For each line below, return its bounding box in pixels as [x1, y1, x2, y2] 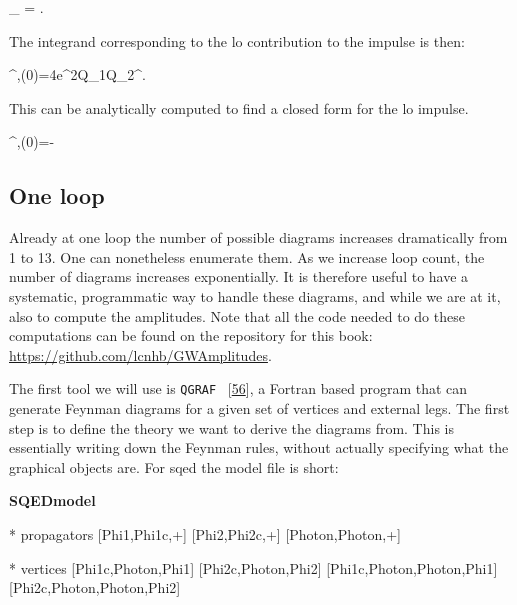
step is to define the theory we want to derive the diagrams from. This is [9, 417, 454, 438]
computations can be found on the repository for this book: [9, 325, 373, 346]
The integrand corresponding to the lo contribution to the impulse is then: [9, 30, 465, 51]
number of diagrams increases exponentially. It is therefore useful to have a [9, 266, 469, 287]
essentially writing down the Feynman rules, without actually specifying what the [9, 437, 509, 458]
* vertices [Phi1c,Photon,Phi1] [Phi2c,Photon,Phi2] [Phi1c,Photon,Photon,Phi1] [9, 557, 498, 578]
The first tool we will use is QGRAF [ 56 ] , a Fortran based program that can [9, 378, 468, 399]
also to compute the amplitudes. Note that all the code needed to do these [9, 305, 465, 326]
